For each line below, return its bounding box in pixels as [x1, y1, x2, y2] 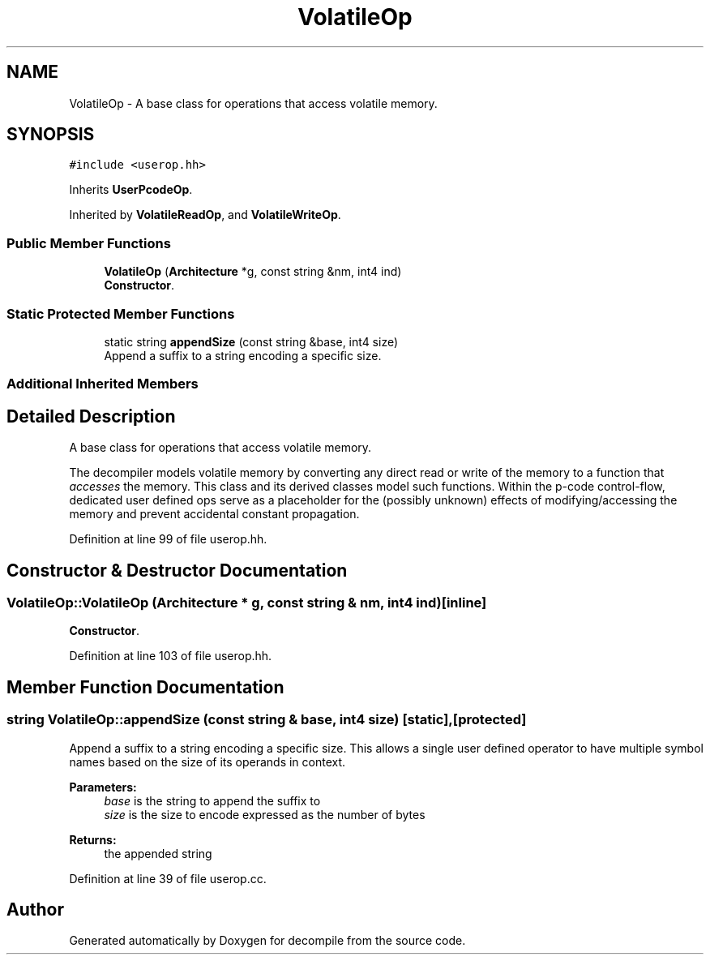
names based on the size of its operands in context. [69, 754, 346, 769]
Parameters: [69, 779, 137, 794]
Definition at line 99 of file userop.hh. [69, 532, 267, 547]
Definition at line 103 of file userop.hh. [69, 649, 272, 663]
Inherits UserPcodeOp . [69, 182, 193, 197]
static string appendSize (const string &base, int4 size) [104, 334, 399, 349]
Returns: [69, 832, 117, 847]
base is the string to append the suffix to [104, 793, 321, 808]
